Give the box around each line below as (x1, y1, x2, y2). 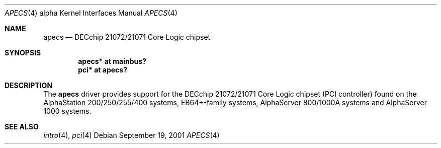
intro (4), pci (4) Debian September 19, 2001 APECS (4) (43, 131, 220, 139)
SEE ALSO (5, 122, 39, 131)
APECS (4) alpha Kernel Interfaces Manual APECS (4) (5, 9, 178, 17)
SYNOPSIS (5, 48, 41, 57)
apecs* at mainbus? (78, 57, 146, 65)
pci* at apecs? (78, 65, 127, 74)
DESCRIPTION (5, 81, 53, 90)
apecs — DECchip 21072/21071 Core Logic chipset (43, 33, 211, 41)
